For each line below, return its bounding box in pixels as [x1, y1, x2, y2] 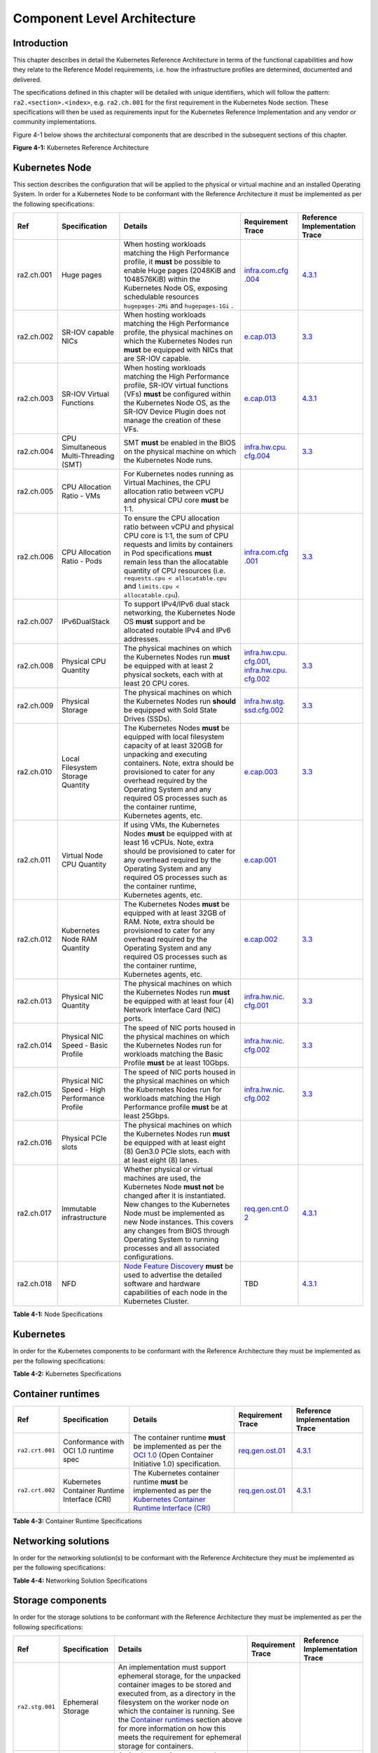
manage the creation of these [123, 416, 221, 426]
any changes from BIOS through [123, 1226, 230, 1236]
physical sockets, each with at [123, 670, 223, 679]
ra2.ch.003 [17, 393, 54, 403]
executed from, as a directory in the [118, 1688, 236, 1698]
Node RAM [61, 935, 97, 945]
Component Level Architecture [13, 11, 196, 26]
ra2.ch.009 [17, 701, 54, 711]
